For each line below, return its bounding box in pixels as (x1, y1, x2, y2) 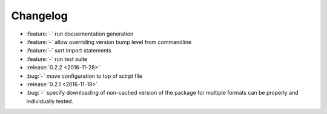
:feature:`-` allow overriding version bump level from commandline (26, 38, 192, 45)
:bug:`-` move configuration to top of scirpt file (26, 72, 142, 80)
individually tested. (26, 97, 74, 105)
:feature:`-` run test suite (26, 55, 88, 63)
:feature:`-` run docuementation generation (26, 30, 134, 37)
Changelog (11, 9, 68, 22)
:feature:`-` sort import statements (26, 47, 111, 54)
